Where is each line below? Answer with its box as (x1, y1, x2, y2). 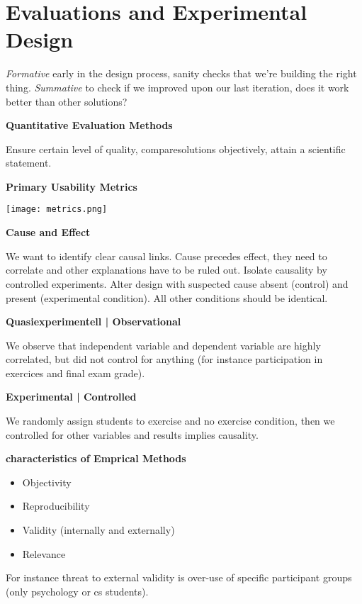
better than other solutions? (6, 94, 128, 108)
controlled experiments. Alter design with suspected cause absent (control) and (6, 276, 349, 291)
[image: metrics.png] (6, 204, 108, 215)
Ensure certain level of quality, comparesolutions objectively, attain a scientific (6, 141, 346, 156)
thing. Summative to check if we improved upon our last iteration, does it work (6, 79, 349, 94)
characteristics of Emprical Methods (6, 451, 186, 466)
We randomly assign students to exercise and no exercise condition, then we (6, 413, 335, 428)
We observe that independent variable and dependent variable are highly (6, 337, 321, 352)
